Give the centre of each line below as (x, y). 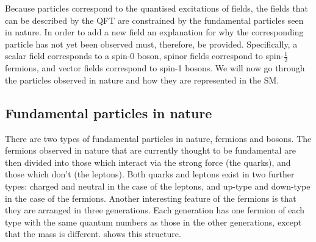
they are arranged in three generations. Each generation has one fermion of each (155, 210)
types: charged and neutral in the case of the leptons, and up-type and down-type (158, 186)
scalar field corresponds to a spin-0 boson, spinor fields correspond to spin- (145, 56)
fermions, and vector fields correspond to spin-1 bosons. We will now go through (155, 68)
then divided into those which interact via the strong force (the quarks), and (148, 162)
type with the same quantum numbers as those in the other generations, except (153, 222)
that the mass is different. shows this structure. (93, 234)
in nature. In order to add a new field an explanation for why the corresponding (154, 32)
